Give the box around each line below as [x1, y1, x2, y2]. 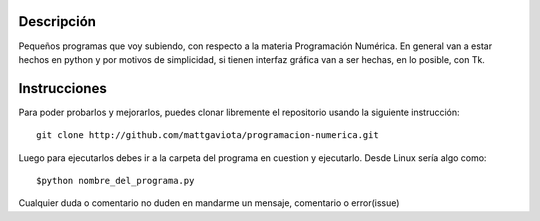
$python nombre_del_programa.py [36, 175, 195, 186]
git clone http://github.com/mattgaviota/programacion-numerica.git [36, 130, 379, 141]
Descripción [18, 13, 97, 30]
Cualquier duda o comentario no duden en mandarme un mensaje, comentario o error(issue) [18, 197, 400, 209]
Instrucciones [18, 80, 107, 97]
